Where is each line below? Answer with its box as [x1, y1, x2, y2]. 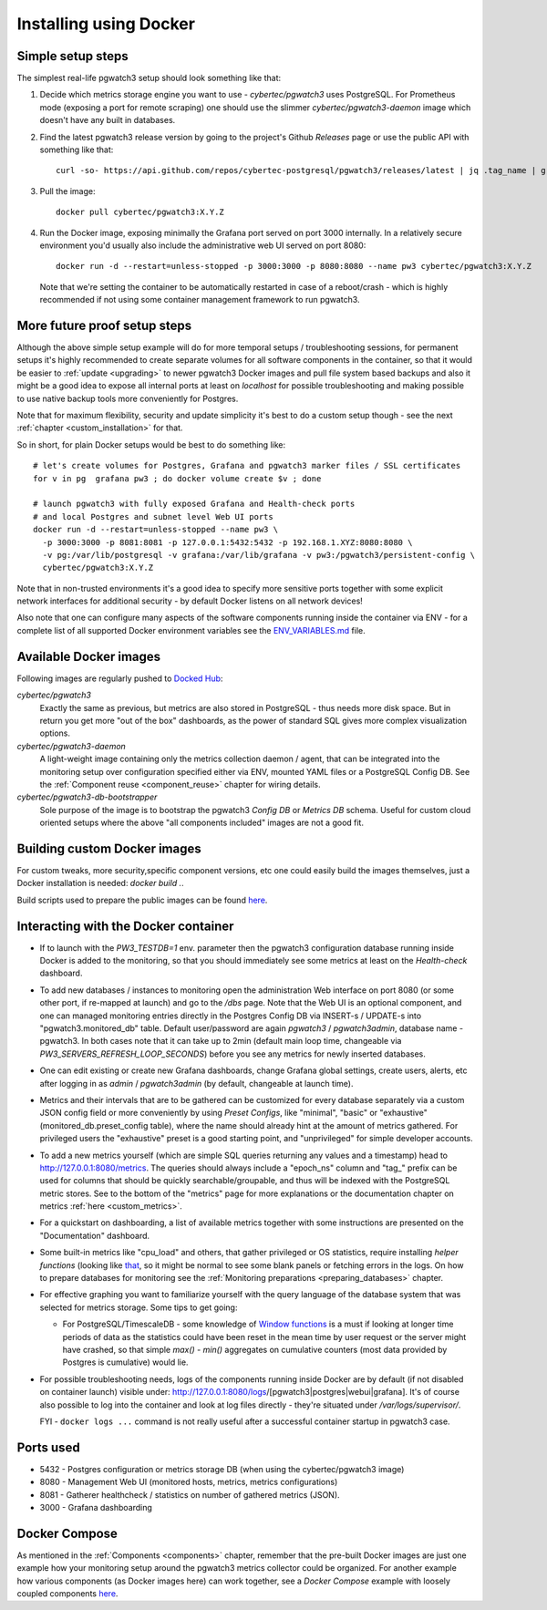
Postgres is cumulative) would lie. [62, 1357, 189, 1367]
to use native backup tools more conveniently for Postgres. [16, 393, 239, 404]
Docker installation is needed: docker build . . [16, 878, 184, 889]
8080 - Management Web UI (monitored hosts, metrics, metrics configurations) [39, 1477, 338, 1488]
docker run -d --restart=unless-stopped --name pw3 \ [33, 524, 278, 535]
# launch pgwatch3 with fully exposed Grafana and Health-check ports [33, 499, 356, 510]
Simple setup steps [16, 48, 129, 64]
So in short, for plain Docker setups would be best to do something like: [16, 439, 286, 450]
